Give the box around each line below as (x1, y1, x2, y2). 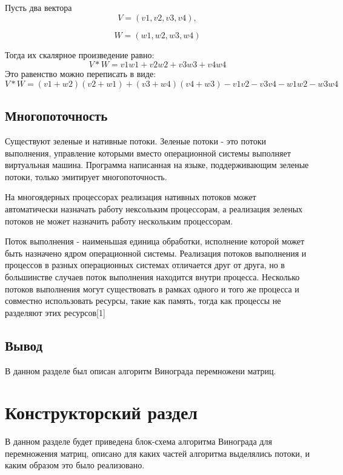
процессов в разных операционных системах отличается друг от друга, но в (5, 258, 285, 271)
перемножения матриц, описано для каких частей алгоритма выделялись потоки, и (5, 446, 310, 459)
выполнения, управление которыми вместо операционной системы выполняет (5, 146, 291, 159)
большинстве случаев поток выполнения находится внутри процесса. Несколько (5, 270, 300, 283)
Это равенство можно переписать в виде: (5, 67, 156, 80)
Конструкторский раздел (5, 400, 198, 425)
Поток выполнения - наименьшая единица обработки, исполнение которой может (5, 235, 305, 248)
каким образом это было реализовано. (5, 459, 145, 471)
